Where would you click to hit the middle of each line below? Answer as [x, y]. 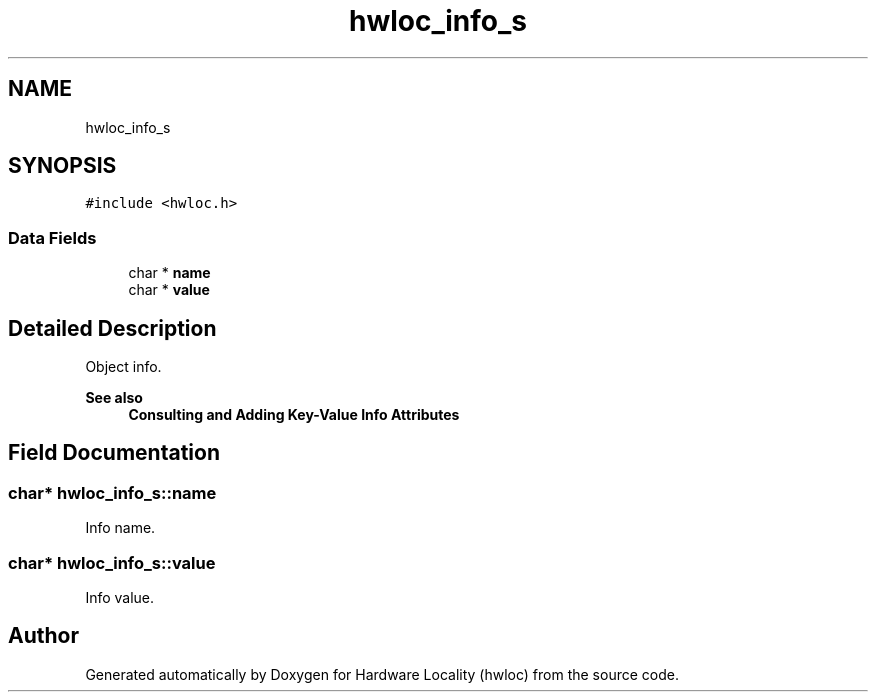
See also [114, 398]
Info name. [120, 528]
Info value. [120, 597]
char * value [169, 290]
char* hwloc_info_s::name [112, 492]
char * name [169, 273]
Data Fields [52, 237]
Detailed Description [112, 328]
